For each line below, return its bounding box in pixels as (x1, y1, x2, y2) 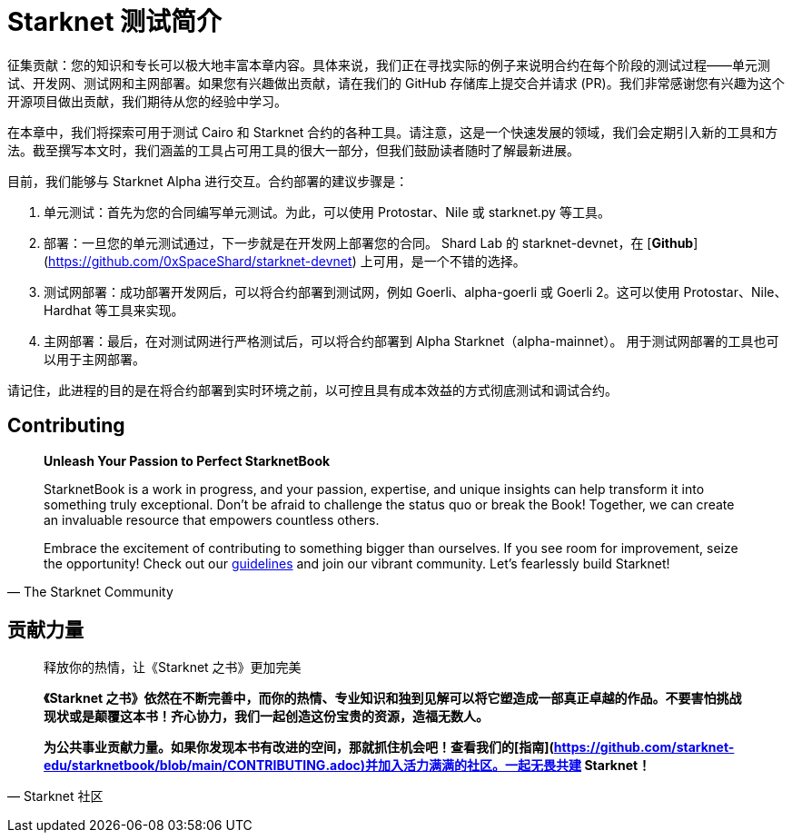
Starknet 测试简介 (7, 6, 223, 37)
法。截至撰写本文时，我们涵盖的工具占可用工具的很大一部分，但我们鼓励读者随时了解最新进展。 (7, 142, 579, 158)
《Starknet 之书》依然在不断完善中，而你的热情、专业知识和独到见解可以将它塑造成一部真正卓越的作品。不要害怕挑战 (44, 690, 742, 707)
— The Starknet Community (7, 583, 173, 599)
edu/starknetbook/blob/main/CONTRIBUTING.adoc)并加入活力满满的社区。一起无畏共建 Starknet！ (44, 757, 651, 774)
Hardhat (44, 301, 92, 318)
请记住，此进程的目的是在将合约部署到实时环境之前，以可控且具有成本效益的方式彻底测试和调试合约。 (7, 381, 618, 398)
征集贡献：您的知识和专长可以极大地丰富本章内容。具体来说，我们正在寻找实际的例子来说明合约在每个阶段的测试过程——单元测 (7, 56, 770, 73)
